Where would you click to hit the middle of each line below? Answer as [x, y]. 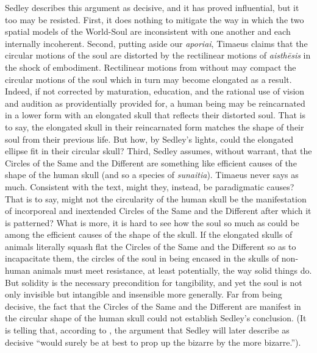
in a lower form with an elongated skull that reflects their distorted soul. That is [155, 115]
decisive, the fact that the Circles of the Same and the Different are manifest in [153, 306]
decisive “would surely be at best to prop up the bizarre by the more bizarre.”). [153, 342]
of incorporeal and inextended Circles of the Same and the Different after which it [158, 211]
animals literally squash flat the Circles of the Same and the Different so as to [151, 246]
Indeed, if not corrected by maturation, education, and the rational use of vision [155, 91]
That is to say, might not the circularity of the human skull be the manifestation [156, 198]
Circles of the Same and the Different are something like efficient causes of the [151, 162]
